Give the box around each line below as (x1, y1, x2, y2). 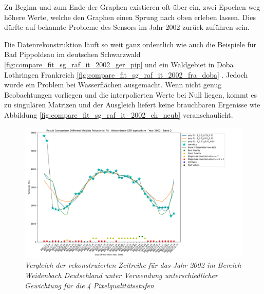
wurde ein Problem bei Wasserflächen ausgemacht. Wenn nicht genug (4, 79, 222, 90)
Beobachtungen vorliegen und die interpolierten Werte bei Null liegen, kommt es (4, 89, 257, 100)
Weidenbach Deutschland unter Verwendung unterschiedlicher (25, 269, 218, 280)
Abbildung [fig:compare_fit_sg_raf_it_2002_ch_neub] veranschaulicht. (4, 109, 233, 120)
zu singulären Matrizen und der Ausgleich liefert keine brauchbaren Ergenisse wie (4, 99, 260, 110)
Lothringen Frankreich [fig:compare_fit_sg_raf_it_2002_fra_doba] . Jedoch (4, 69, 248, 80)
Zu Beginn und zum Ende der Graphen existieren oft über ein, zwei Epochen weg (4, 2, 260, 12)
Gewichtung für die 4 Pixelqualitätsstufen (25, 280, 154, 290)
